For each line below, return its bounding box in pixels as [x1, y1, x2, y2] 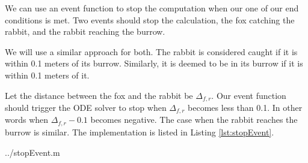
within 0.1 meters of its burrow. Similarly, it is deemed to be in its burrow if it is [5, 57, 303, 70]
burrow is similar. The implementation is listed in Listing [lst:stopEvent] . [5, 125, 274, 138]
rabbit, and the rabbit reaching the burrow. [5, 25, 165, 38]
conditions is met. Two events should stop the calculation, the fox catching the [5, 13, 295, 26]
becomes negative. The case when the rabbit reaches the [90, 113, 298, 126]
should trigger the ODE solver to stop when [5, 101, 167, 114]
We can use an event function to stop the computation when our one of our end [5, 2, 299, 14]
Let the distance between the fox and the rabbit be [5, 89, 193, 101]
